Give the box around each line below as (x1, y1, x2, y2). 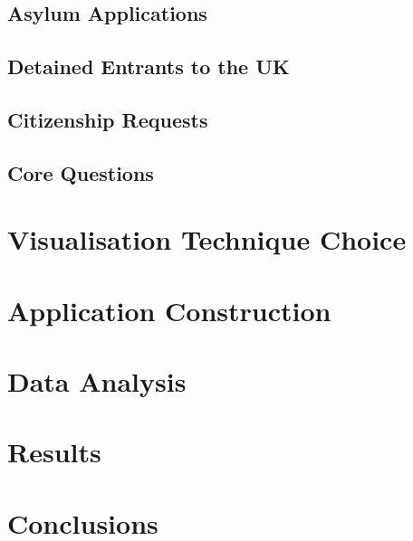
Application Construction (7, 291, 331, 328)
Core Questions (7, 158, 154, 186)
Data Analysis (7, 363, 187, 400)
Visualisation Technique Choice (7, 221, 407, 258)
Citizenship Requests (7, 105, 208, 133)
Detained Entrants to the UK (7, 52, 290, 81)
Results (7, 433, 101, 470)
